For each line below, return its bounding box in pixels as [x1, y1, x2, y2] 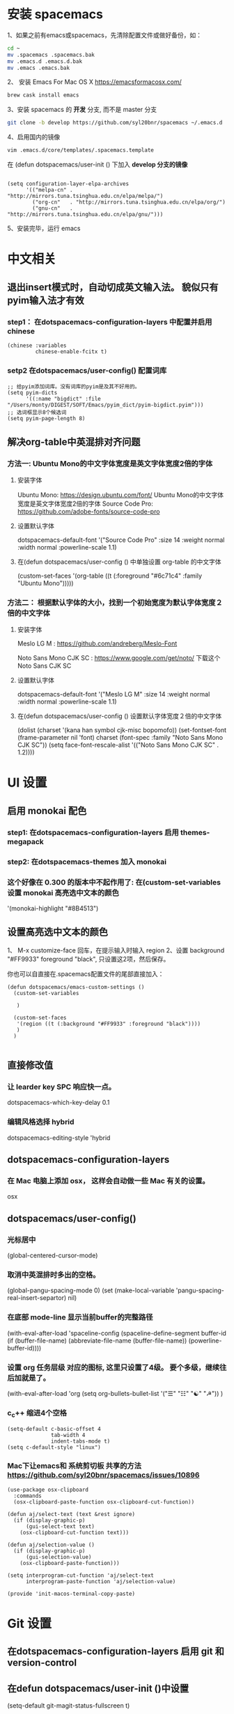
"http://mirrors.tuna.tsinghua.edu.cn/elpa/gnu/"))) [7, 211, 164, 218]
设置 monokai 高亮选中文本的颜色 [7, 887, 120, 897]
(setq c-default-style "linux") [7, 1443, 101, 1451]
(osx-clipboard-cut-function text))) [19, 1529, 130, 1536]
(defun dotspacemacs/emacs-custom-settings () [7, 983, 145, 990]
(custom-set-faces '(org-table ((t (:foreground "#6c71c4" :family [17, 571, 203, 580]
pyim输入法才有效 [7, 294, 85, 306]
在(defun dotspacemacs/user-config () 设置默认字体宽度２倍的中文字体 [17, 712, 222, 720]
